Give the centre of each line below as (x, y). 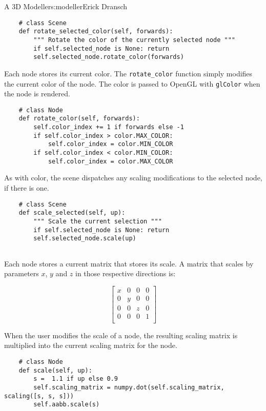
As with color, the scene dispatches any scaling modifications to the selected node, (133, 178)
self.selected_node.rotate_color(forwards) (109, 57)
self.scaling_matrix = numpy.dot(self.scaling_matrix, (129, 387)
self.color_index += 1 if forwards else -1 (109, 127)
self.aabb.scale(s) (67, 405)
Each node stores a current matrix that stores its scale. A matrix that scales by (129, 263)
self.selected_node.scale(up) (85, 239)
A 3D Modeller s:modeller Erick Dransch (66, 6)
